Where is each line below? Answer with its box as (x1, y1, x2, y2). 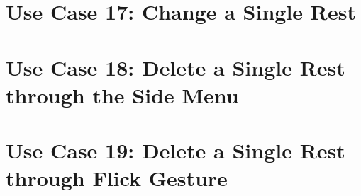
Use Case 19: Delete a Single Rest (6, 136, 345, 165)
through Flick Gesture (6, 163, 228, 192)
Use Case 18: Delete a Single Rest (6, 52, 345, 81)
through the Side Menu (6, 80, 239, 109)
